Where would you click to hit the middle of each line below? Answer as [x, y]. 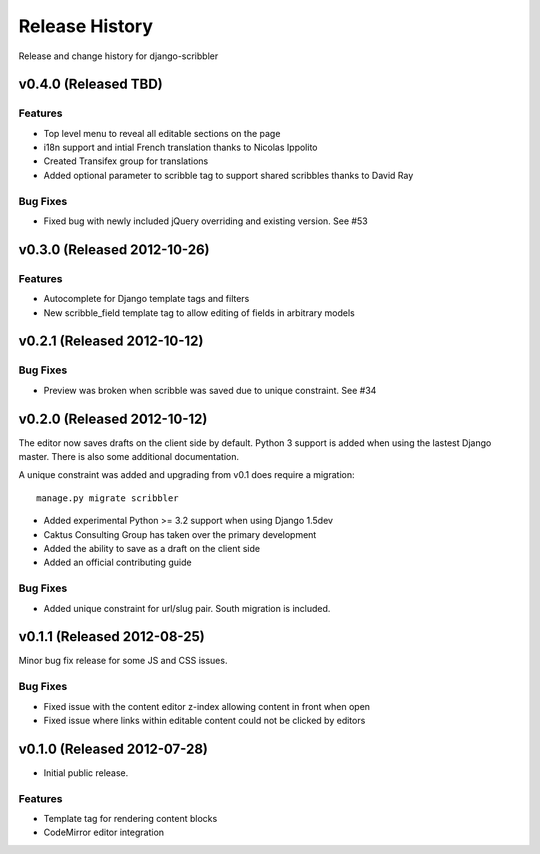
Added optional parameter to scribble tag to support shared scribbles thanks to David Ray [228, 175]
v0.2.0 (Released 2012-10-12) [113, 418]
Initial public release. [86, 772]
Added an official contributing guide [117, 562]
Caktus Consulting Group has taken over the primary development [180, 534]
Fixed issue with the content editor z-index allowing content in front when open [206, 706]
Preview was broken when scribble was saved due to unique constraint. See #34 [210, 390]
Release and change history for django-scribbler [118, 56]
